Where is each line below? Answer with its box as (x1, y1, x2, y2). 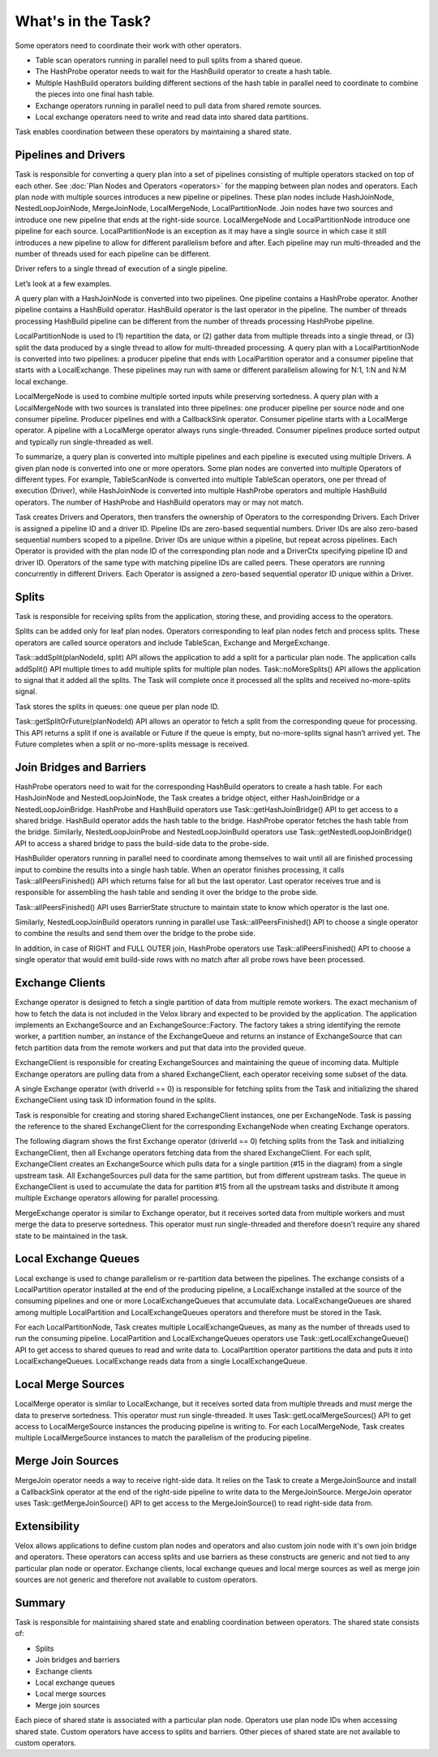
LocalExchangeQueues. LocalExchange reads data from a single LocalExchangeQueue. (15, 1356, 308, 1366)
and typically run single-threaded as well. (15, 436, 154, 446)
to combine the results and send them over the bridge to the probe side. (15, 929, 255, 939)
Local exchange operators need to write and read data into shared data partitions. (35, 112, 309, 122)
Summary (15, 1596, 66, 1609)
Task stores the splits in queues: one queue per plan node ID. (15, 702, 220, 711)
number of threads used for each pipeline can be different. (15, 248, 211, 259)
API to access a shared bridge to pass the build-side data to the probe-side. (15, 838, 269, 848)
